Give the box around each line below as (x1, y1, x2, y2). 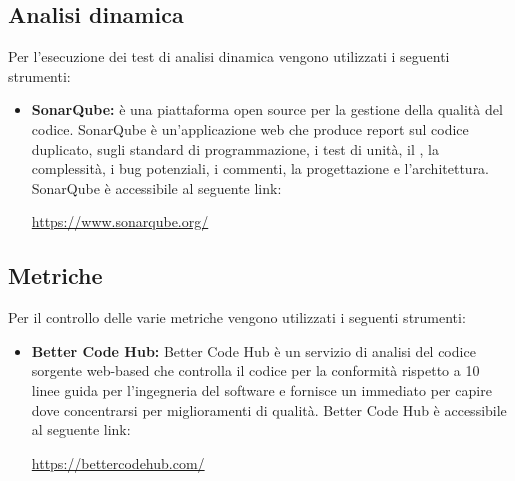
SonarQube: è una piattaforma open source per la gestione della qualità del (31, 99, 503, 120)
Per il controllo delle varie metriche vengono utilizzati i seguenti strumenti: (8, 307, 466, 328)
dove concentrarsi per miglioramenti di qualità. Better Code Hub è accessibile (31, 399, 507, 420)
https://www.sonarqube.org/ (31, 211, 209, 232)
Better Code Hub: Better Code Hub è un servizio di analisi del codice (31, 340, 476, 361)
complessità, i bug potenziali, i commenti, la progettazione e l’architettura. (31, 158, 490, 179)
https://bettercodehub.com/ (31, 452, 205, 473)
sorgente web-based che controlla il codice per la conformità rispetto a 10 (31, 360, 480, 381)
